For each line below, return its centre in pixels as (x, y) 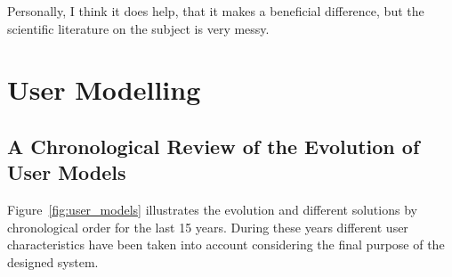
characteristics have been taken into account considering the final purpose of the (226, 244)
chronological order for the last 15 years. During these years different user (208, 227)
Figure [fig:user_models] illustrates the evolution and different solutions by (212, 210)
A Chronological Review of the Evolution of (214, 146)
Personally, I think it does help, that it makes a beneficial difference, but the (216, 11)
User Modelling (104, 90)
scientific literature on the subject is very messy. (138, 28)
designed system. (53, 261)
